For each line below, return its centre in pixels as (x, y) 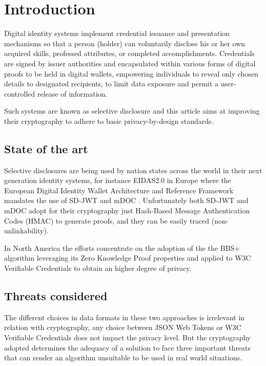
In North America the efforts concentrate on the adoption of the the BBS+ (122, 248)
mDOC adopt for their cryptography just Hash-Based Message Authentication (127, 211)
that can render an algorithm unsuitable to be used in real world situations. (123, 358)
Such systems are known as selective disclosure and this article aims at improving (132, 111)
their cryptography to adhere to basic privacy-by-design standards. (109, 121)
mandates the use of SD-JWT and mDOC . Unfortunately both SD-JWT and (126, 200)
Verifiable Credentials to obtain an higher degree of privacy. (98, 268)
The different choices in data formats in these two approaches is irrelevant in (125, 317)
